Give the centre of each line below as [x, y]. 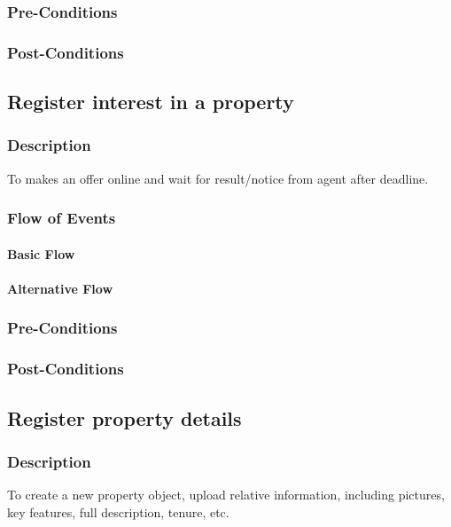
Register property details [124, 417]
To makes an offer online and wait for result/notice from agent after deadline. [218, 178]
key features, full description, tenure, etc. [118, 511]
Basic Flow [41, 253]
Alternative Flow [60, 288]
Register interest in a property [151, 102]
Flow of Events [62, 218]
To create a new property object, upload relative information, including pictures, [226, 495]
